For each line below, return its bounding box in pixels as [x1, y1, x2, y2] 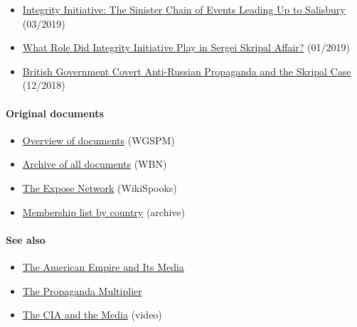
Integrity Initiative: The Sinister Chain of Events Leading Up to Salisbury [22, 2, 346, 16]
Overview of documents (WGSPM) [22, 132, 175, 147]
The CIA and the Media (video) [22, 307, 162, 322]
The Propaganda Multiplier [22, 283, 142, 298]
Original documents [6, 105, 104, 120]
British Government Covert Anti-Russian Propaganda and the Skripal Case [22, 63, 351, 78]
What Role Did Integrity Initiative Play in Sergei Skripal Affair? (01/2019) [22, 40, 350, 55]
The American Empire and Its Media [22, 259, 184, 274]
